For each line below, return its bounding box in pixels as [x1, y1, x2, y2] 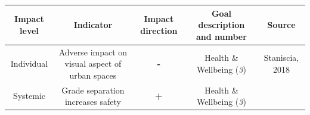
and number [196, 30, 247, 42]
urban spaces [69, 69, 117, 81]
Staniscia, [263, 51, 299, 64]
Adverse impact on [58, 45, 128, 58]
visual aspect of [64, 57, 122, 70]
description [198, 18, 245, 31]
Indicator [73, 18, 113, 31]
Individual [10, 57, 48, 70]
